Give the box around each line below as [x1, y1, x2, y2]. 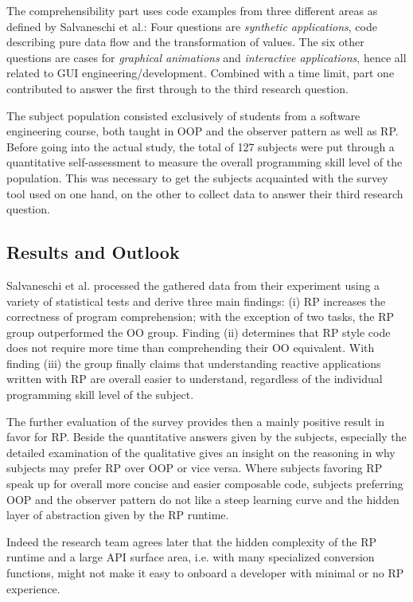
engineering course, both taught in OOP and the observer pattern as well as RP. [6, 123, 399, 139]
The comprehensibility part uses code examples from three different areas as [6, 2, 378, 18]
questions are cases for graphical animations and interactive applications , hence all [6, 49, 407, 65]
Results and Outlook [6, 240, 180, 264]
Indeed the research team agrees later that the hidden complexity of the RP [6, 533, 376, 549]
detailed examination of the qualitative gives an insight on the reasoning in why [6, 444, 395, 460]
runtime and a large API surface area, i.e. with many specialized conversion [6, 549, 375, 565]
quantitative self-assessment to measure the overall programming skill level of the [6, 154, 403, 170]
